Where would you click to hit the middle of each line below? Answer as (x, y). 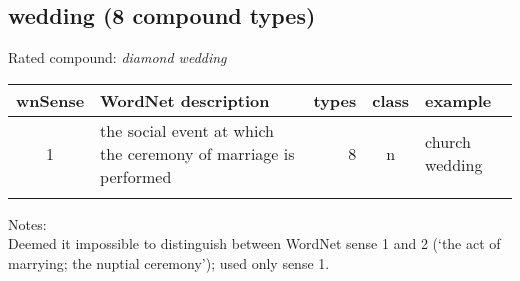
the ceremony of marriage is (197, 153)
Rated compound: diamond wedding (117, 57)
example (458, 100)
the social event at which (187, 130)
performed (136, 176)
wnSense (50, 100)
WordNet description (185, 100)
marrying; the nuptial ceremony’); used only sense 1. (169, 262)
